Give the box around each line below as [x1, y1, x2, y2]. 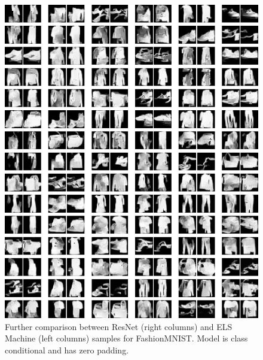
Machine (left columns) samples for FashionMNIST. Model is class [5, 332, 248, 344]
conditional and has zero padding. [5, 343, 129, 356]
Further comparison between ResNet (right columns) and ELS [5, 320, 233, 332]
